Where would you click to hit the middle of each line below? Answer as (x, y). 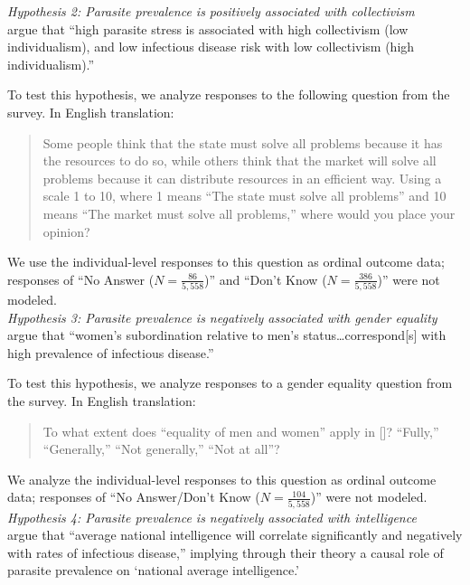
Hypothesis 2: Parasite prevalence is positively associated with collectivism (211, 11)
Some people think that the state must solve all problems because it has (243, 142)
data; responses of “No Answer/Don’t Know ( (134, 497)
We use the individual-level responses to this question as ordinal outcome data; (226, 262)
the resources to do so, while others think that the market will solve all (240, 160)
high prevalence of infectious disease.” (111, 352)
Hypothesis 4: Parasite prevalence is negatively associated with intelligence (212, 517)
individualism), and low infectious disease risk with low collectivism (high (211, 47)
